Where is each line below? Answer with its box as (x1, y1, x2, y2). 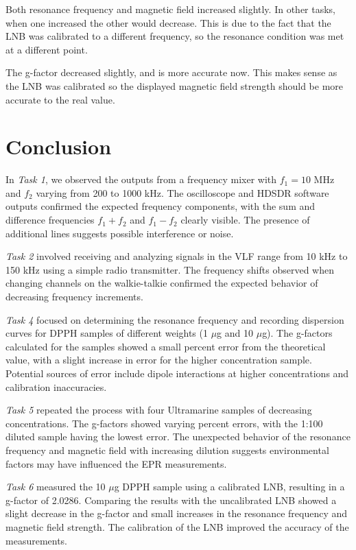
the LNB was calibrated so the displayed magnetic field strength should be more (5, 78, 344, 93)
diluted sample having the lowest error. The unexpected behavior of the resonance (5, 429, 351, 444)
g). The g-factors (262, 326, 333, 340)
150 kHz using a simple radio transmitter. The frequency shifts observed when (5, 262, 334, 276)
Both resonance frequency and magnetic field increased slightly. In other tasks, (5, 2, 336, 16)
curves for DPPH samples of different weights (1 (5, 326, 208, 340)
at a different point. (5, 42, 88, 56)
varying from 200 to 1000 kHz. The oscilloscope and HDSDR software (36, 185, 329, 200)
